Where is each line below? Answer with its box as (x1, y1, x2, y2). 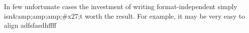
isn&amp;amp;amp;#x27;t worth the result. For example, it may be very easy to (4, 11, 245, 21)
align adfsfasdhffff (4, 20, 57, 30)
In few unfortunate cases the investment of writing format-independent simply (4, 1, 237, 11)
